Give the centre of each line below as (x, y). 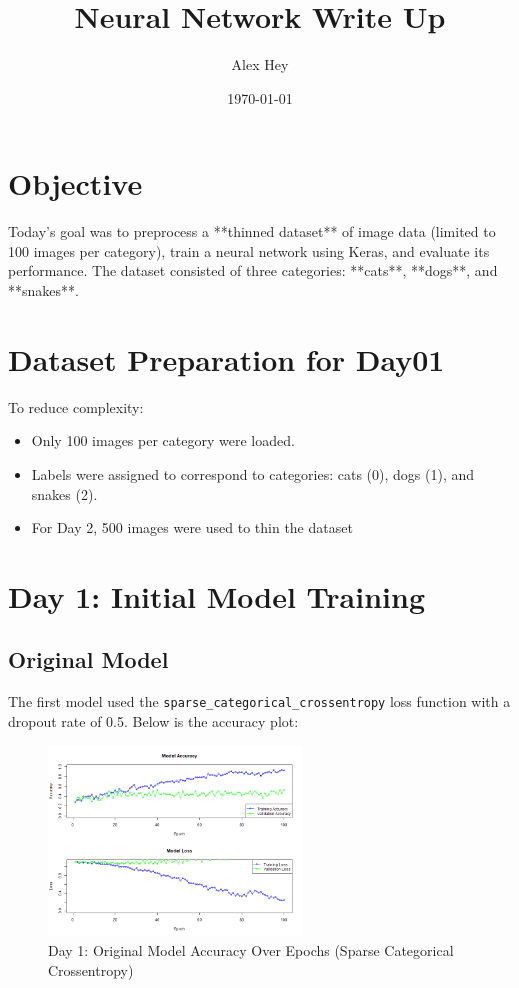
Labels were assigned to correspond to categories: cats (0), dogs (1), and (253, 473)
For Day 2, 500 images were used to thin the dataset (192, 527)
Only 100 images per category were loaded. (163, 440)
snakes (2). (64, 493)
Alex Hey (260, 64)
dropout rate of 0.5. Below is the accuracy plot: (153, 720)
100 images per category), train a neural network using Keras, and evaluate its (249, 250)
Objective (75, 183)
